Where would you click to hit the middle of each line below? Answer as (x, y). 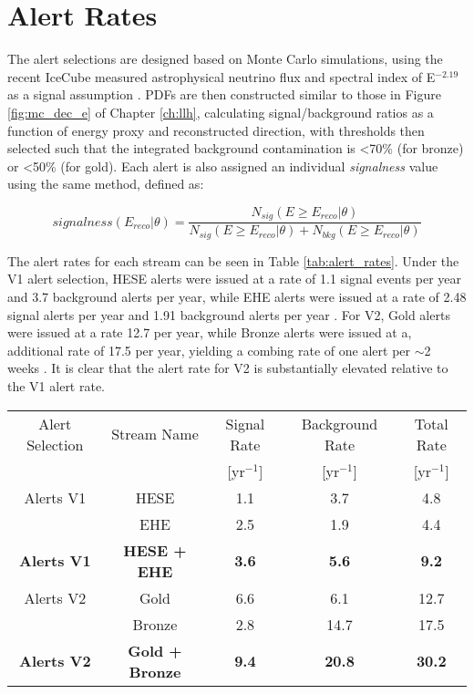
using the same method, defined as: (106, 184)
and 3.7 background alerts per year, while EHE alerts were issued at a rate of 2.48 (237, 296)
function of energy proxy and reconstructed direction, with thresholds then (216, 130)
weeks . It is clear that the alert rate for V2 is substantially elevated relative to (228, 368)
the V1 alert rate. (57, 385)
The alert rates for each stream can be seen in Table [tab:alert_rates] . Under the (233, 260)
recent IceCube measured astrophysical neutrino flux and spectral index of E (222, 76)
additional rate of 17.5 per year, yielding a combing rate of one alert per (209, 350)
